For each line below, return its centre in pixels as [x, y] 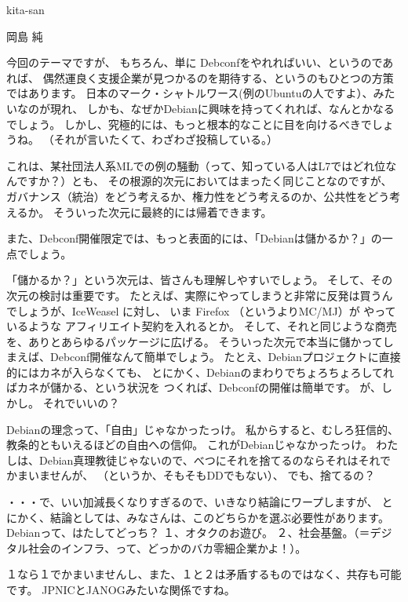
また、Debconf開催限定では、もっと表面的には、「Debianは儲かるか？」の [194, 238]
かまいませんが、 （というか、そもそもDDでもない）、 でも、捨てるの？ [191, 475]
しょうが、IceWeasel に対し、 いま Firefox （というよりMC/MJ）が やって [206, 310]
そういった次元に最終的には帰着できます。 [162, 212]
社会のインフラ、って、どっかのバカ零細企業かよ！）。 [167, 547]
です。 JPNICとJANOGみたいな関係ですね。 [121, 589]
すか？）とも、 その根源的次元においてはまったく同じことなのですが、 [210, 181]
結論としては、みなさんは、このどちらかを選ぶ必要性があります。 [219, 517]
